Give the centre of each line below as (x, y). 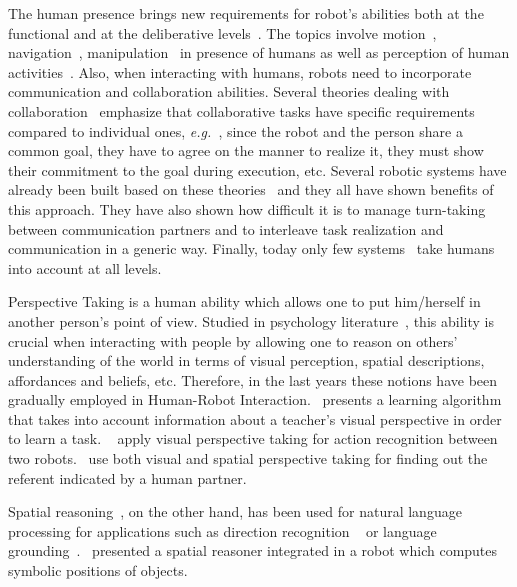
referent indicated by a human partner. (127, 477)
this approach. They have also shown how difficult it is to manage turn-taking (247, 208)
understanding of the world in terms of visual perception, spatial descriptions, (246, 360)
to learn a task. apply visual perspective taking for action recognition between (253, 438)
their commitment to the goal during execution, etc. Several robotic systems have (257, 169)
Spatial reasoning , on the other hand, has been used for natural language (235, 511)
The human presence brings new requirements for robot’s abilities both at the (246, 13)
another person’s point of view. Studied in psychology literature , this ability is (251, 320)
